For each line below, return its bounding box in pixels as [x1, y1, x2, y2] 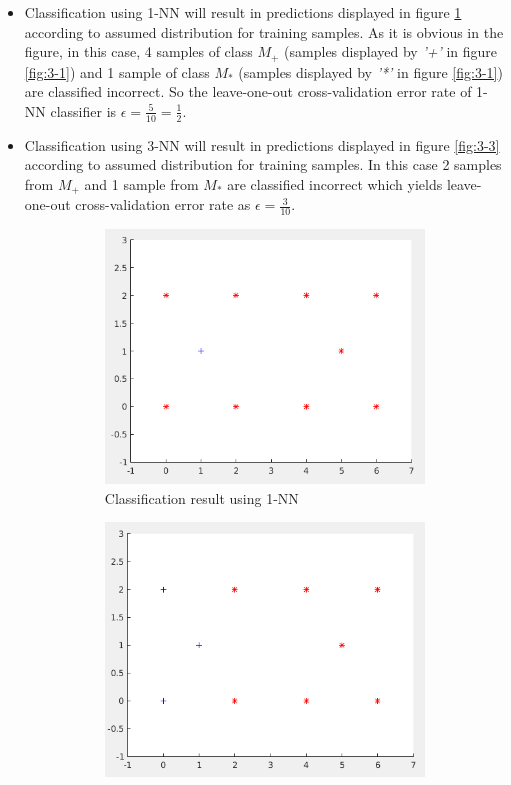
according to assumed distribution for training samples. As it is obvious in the [24, 21, 504, 42]
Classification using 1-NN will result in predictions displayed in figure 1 [24, 2, 462, 22]
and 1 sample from [84, 173, 199, 194]
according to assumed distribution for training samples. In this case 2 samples [24, 154, 502, 175]
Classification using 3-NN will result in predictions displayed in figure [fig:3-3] [24, 134, 500, 155]
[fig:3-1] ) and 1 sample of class [24, 61, 210, 82]
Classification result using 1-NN [104, 487, 299, 508]
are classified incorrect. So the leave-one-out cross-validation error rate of [24, 81, 472, 102]
